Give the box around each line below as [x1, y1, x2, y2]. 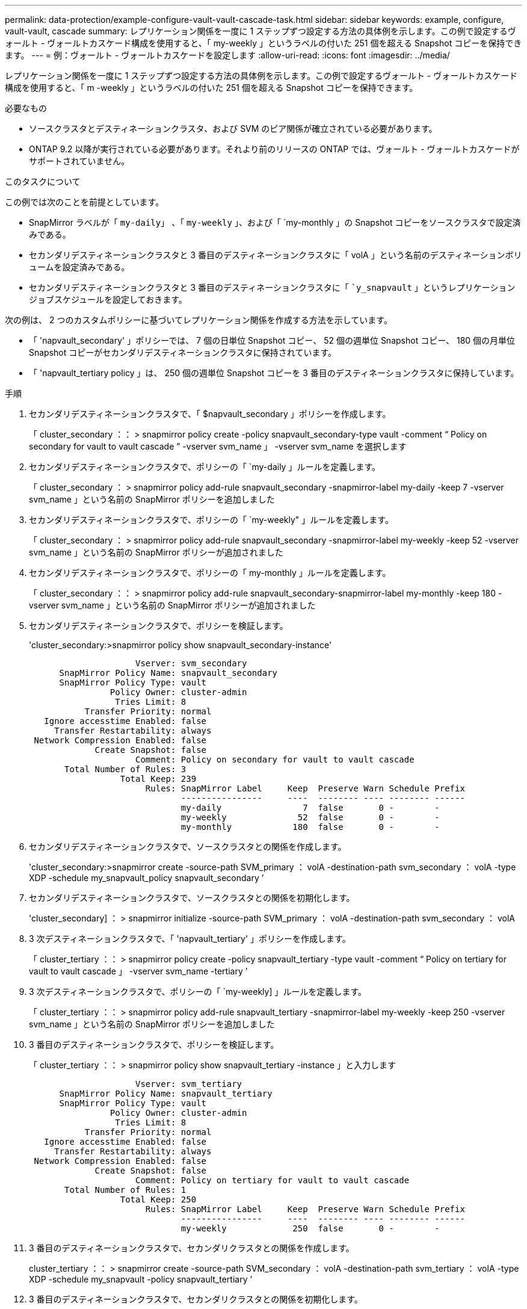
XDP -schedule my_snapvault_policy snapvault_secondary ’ [29, 873, 264, 883]
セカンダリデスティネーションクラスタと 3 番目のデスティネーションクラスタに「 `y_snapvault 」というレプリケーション [29, 282, 516, 292]
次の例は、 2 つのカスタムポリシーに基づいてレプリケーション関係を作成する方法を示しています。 [5, 315, 392, 325]
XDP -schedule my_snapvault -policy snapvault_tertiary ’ [29, 1274, 253, 1284]
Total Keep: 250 [120, 1195, 197, 1204]
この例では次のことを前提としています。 [5, 197, 164, 207]
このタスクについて [5, 176, 81, 187]
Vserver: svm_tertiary [135, 1079, 242, 1089]
